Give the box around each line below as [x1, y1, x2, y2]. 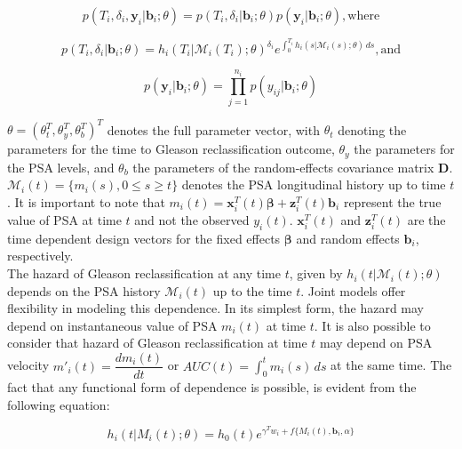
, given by [289, 264, 343, 283]
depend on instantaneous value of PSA [7, 316, 218, 334]
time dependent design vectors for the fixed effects [7, 229, 281, 247]
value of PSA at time [7, 211, 122, 229]
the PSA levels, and [7, 157, 115, 176]
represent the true [343, 192, 442, 211]
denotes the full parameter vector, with [107, 120, 320, 139]
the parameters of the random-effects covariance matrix [132, 157, 434, 176]
